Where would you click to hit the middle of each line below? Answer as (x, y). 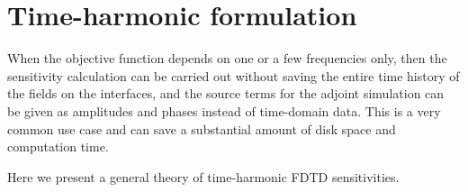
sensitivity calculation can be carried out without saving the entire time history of (234, 75)
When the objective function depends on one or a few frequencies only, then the (227, 58)
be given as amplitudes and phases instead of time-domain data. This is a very (224, 110)
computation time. (58, 146)
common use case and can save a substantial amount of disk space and (202, 128)
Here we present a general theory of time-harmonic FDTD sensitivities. (203, 176)
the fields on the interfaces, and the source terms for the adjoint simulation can (226, 93)
